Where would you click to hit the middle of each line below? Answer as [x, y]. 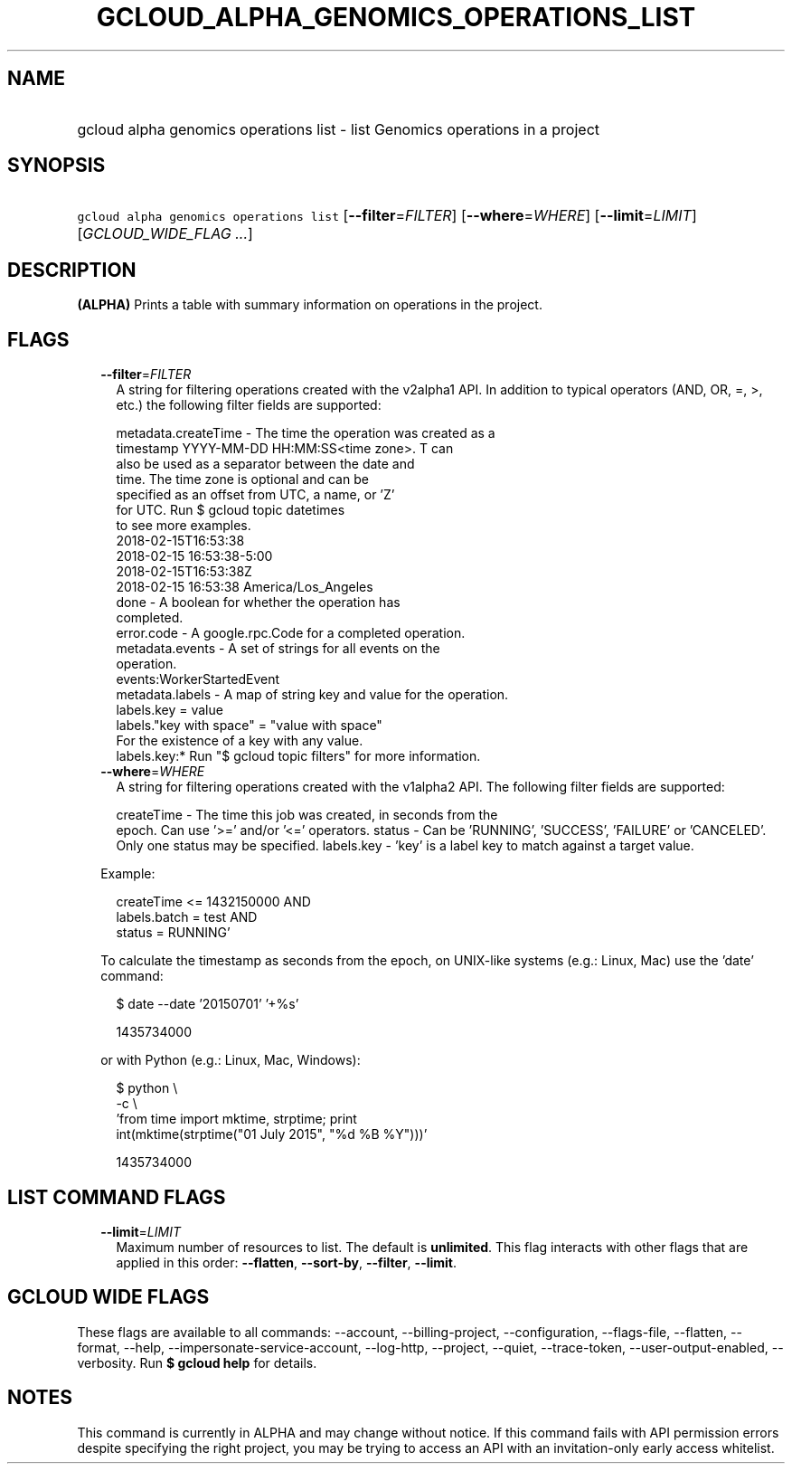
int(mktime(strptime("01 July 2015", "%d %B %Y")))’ [272, 1134]
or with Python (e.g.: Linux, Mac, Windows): [231, 1060]
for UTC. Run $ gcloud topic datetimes [231, 510]
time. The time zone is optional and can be [242, 479]
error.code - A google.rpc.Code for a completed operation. [291, 633]
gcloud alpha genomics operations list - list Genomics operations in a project [339, 129]
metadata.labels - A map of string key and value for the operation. [312, 695]
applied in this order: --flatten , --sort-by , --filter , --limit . [287, 1262]
